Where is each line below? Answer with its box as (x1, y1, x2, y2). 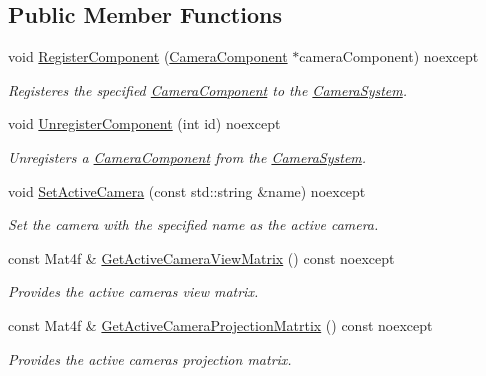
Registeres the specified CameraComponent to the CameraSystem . (8, 79, 408, 100)
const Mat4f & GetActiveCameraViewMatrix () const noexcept (8, 247, 395, 268)
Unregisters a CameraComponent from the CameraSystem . (8, 146, 367, 167)
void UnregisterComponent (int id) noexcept (8, 113, 281, 134)
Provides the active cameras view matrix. (8, 281, 259, 302)
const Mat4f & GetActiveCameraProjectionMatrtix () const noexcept (8, 314, 433, 335)
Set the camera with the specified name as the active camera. (8, 214, 379, 235)
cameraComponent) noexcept (299, 46, 479, 67)
